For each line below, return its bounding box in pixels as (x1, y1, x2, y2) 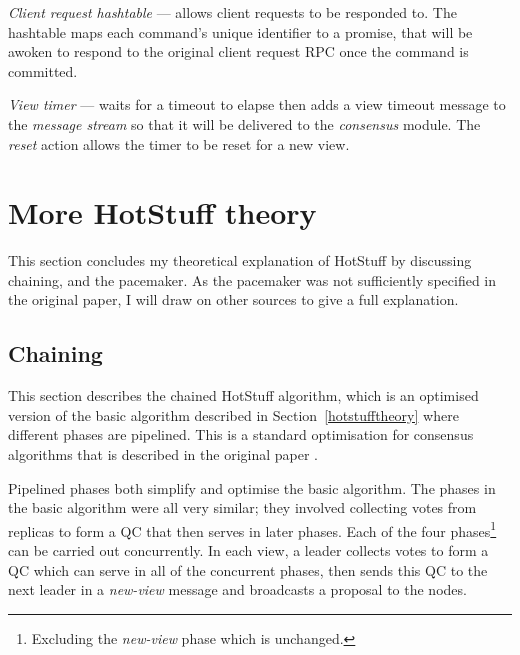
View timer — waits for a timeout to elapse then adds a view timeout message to (8, 94, 506, 115)
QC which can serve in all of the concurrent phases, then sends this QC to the (8, 559, 488, 580)
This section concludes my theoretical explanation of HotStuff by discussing (8, 250, 472, 271)
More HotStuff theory (8, 192, 317, 233)
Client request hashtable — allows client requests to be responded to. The (8, 2, 457, 22)
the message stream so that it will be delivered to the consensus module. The (8, 113, 481, 134)
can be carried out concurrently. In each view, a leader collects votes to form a (8, 540, 489, 561)
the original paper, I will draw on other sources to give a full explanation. (8, 289, 459, 310)
